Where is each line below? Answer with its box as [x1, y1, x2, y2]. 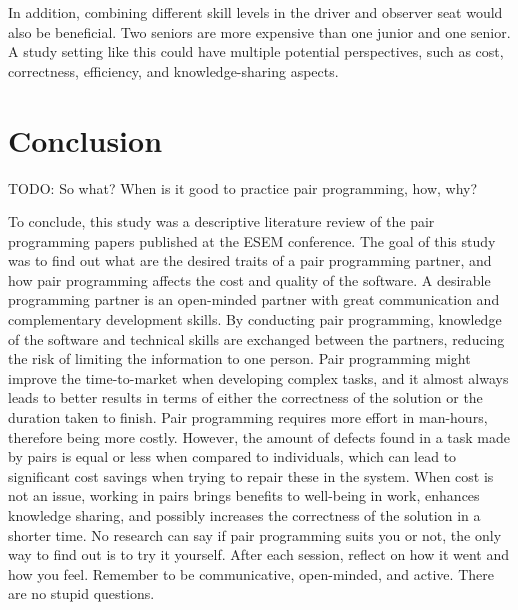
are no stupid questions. [8, 583, 155, 604]
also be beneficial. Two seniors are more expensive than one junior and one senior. [8, 21, 511, 42]
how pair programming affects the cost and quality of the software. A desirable [8, 269, 491, 290]
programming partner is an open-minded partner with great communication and [8, 289, 500, 310]
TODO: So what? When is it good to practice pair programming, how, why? [8, 177, 478, 198]
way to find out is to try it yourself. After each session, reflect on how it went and [8, 544, 510, 565]
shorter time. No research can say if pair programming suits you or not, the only [8, 524, 502, 545]
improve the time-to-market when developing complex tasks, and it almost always [8, 367, 509, 388]
